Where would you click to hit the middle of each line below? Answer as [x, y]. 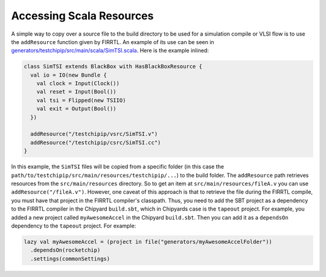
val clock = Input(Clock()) [78, 84]
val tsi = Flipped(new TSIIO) [81, 100]
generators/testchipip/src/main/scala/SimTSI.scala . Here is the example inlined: [110, 51]
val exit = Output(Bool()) [77, 109]
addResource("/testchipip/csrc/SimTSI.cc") [96, 142]
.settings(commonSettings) [70, 259]
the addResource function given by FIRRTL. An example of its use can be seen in [113, 42]
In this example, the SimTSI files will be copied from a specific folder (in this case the [118, 167]
